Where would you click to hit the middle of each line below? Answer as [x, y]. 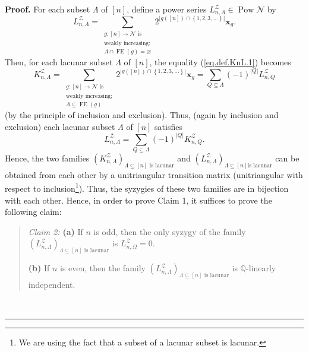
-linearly [261, 268]
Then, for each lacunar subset [59, 61]
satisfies [168, 126]
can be [287, 158]
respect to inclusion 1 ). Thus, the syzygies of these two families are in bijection [147, 188]
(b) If [39, 268]
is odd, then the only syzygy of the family [170, 231]
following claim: [33, 212]
